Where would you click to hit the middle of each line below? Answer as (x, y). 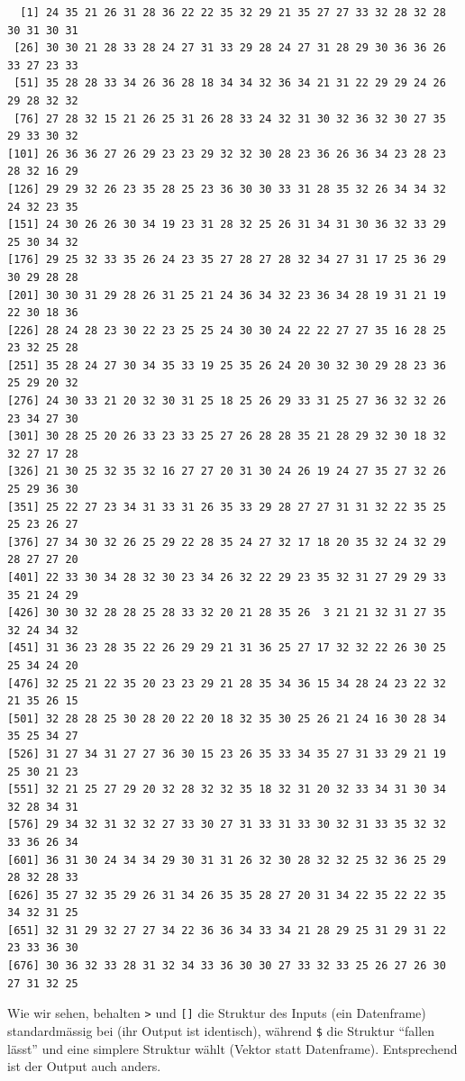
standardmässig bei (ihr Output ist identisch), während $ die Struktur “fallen (221, 1030)
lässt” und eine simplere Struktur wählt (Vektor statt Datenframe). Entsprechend (232, 1048)
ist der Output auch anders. (84, 1066)
